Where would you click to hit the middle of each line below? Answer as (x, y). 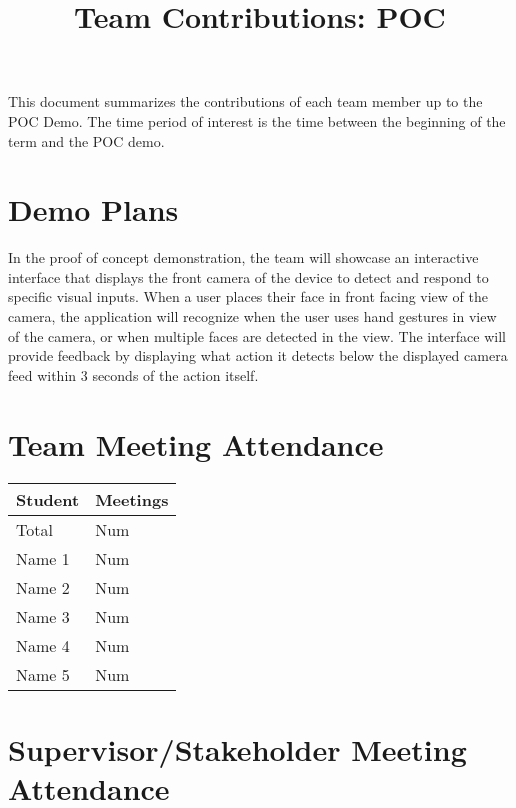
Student (48, 499)
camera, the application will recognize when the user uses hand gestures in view (252, 316)
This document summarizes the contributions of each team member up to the (245, 101)
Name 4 (43, 645)
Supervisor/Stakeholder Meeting (237, 748)
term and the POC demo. (86, 140)
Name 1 (43, 558)
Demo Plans (93, 209)
